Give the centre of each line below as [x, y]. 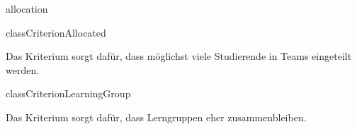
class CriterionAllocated [56, 32]
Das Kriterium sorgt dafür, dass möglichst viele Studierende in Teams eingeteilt [179, 56]
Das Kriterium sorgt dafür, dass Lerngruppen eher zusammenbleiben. [156, 117]
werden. [23, 69]
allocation [27, 8]
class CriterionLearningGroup [68, 93]
